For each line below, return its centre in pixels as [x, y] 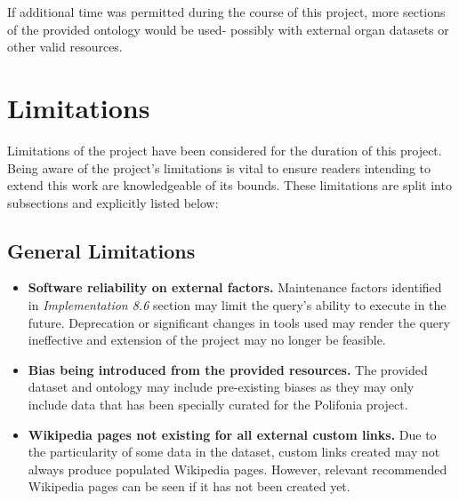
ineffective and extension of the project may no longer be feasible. [207, 340]
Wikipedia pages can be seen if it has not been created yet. [189, 486]
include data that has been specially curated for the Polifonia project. [218, 405]
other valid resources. [65, 47]
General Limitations [101, 250]
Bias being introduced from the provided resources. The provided [228, 369]
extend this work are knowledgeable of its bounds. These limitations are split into [229, 185]
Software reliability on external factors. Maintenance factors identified [235, 287]
